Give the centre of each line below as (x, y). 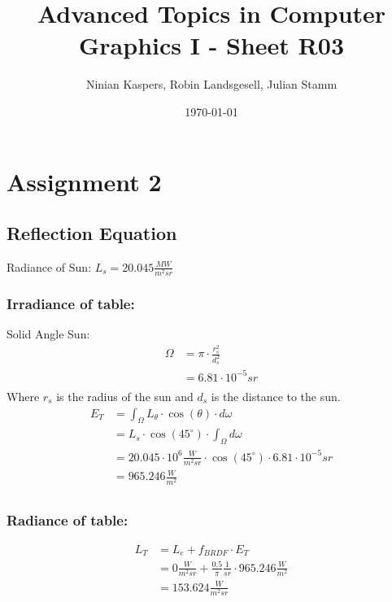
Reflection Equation (92, 233)
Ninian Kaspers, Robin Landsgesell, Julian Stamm (211, 84)
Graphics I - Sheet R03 (211, 45)
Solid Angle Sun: (48, 334)
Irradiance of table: (71, 303)
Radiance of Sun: (49, 266)
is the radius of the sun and (125, 396)
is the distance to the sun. (276, 396)
